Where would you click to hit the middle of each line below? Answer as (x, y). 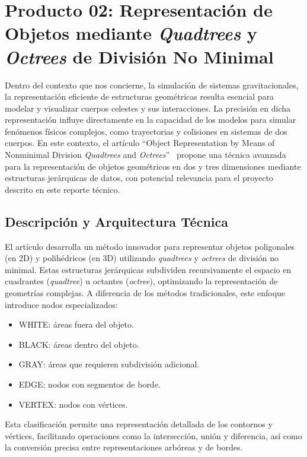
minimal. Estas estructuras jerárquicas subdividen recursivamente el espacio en (148, 269)
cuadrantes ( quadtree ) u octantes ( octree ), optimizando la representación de (141, 281)
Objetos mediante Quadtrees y (131, 33)
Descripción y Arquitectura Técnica (116, 221)
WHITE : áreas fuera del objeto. (76, 324)
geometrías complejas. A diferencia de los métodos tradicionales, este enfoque (145, 293)
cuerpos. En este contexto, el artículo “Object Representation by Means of (140, 143)
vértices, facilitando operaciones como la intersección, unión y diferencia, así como (153, 435)
